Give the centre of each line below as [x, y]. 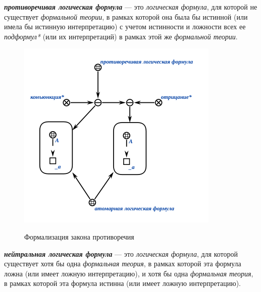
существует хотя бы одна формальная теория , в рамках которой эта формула [123, 264]
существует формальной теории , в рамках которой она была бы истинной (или [126, 16]
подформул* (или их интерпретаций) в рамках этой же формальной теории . [121, 36]
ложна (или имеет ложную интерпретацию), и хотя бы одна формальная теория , [129, 273]
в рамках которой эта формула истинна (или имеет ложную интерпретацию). [122, 283]
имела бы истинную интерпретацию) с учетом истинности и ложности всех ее [125, 26]
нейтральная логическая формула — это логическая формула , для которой [121, 253]
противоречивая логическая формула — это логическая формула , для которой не [131, 7]
